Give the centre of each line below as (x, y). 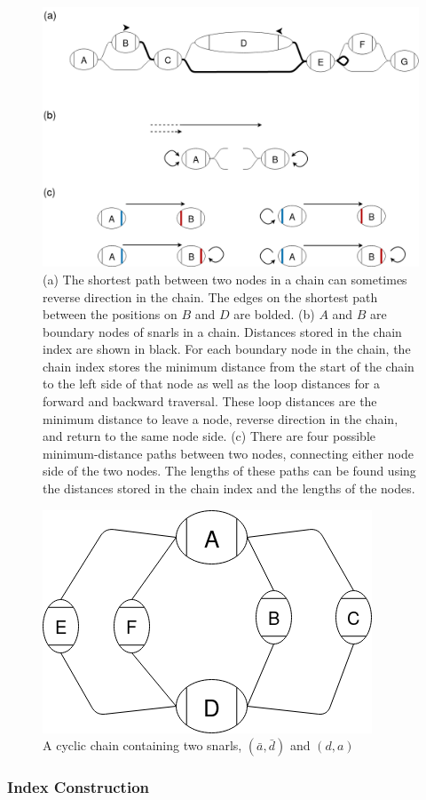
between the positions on (110, 314)
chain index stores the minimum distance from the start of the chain (229, 366)
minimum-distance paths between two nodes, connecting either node (228, 453)
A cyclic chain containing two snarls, (142, 745)
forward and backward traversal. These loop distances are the (210, 401)
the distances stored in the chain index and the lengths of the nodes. (229, 488)
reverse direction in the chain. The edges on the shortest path (210, 296)
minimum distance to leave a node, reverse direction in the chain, (221, 418)
